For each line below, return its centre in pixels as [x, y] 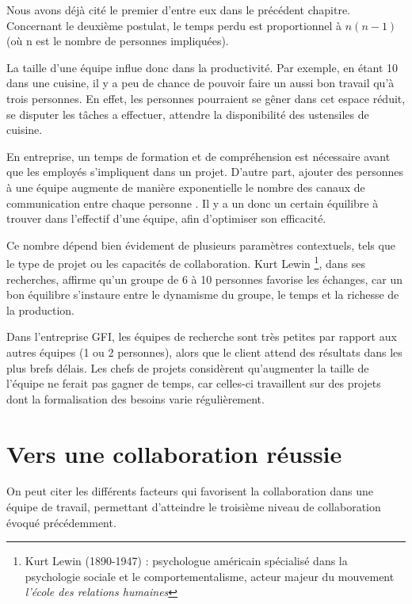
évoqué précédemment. [61, 522]
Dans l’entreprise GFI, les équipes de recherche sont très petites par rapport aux [202, 336]
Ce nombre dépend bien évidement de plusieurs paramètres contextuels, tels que [201, 245]
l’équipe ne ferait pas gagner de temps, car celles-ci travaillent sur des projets [194, 383]
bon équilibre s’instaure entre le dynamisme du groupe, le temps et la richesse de [203, 294]
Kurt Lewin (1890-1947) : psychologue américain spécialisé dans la [186, 561]
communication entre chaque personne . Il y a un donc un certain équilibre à [193, 203]
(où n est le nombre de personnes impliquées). [118, 41]
